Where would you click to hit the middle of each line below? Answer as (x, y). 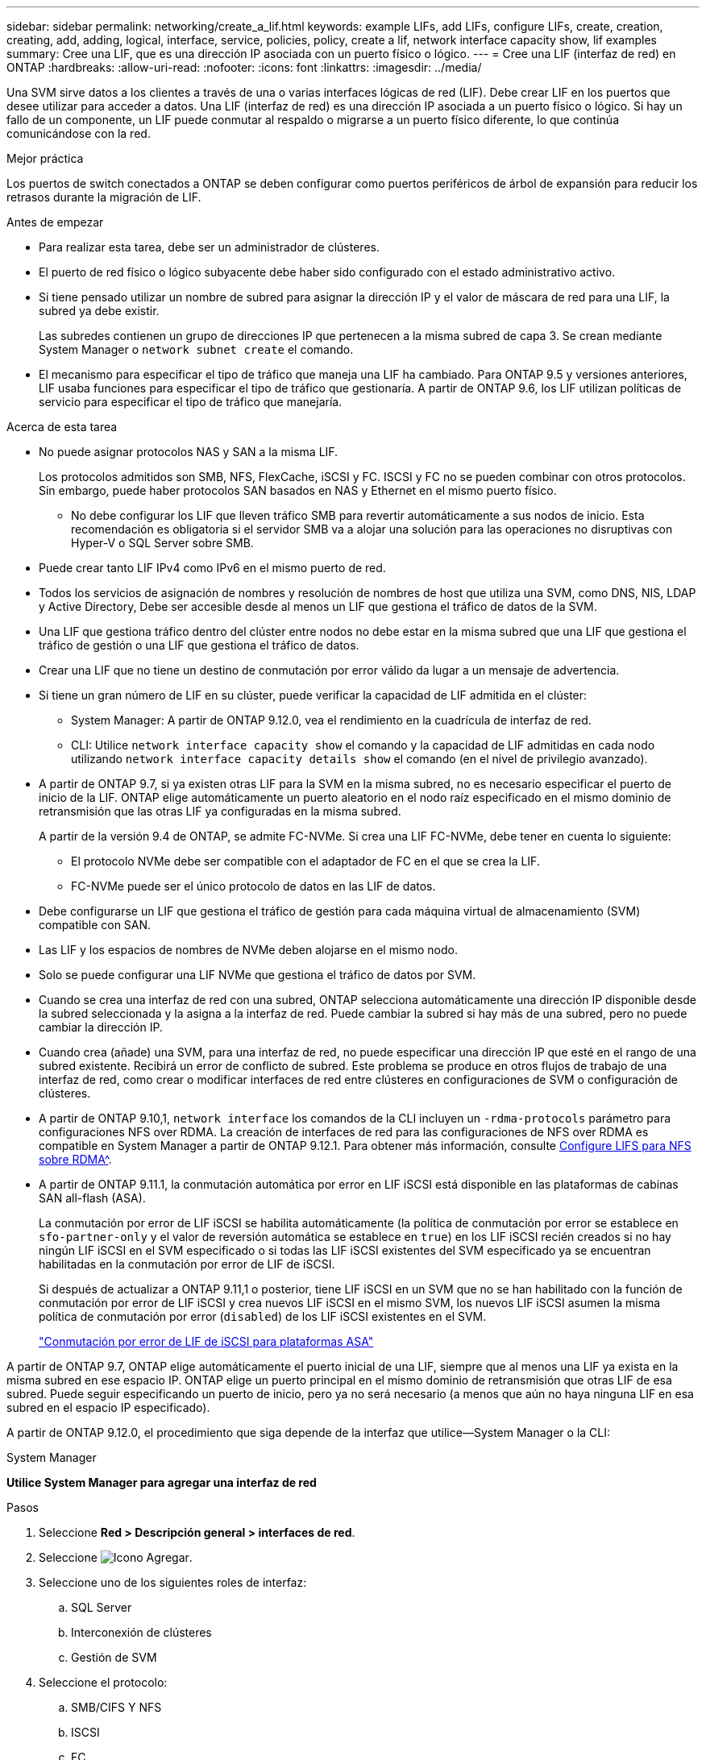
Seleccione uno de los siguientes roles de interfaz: (173, 1582)
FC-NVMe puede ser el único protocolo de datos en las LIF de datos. (253, 886)
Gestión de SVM (114, 1657)
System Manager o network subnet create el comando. (196, 349)
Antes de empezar (55, 222)
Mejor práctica (45, 158)
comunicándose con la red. (79, 133)
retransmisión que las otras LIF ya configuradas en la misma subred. (220, 811)
